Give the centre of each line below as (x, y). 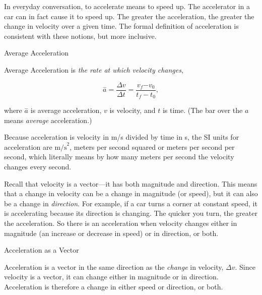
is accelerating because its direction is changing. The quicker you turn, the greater (131, 213)
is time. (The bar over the (203, 110)
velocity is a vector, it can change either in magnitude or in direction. (111, 277)
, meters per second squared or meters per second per (152, 146)
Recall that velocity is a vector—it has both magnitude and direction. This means (131, 183)
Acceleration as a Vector (42, 250)
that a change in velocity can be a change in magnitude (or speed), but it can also (131, 193)
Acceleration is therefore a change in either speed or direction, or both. (114, 286)
